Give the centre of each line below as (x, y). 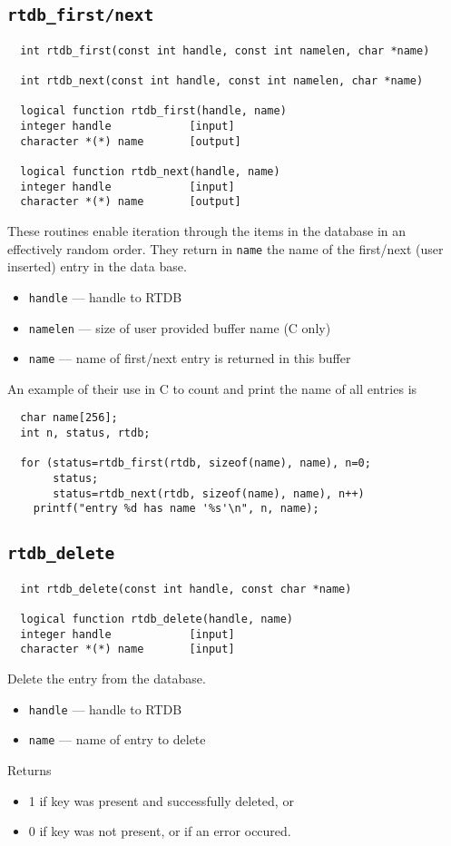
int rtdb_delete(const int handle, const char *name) (186, 589)
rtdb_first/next (81, 15)
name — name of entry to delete (117, 739)
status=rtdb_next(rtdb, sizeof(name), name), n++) (209, 493)
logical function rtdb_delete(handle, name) (157, 620)
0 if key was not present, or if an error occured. (160, 831)
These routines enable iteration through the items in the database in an (207, 231)
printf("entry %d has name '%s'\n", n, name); (176, 509)
